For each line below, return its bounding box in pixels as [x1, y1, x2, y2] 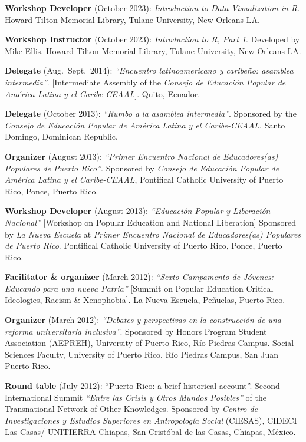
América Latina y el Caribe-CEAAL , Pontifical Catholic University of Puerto [5, 173, 284, 186]
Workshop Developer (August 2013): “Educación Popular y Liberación [5, 204, 271, 217]
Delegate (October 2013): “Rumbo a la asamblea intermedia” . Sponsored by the [5, 107, 297, 120]
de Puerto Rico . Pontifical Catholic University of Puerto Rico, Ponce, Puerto [5, 239, 282, 252]
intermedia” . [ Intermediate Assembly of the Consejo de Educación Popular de [5, 75, 286, 88]
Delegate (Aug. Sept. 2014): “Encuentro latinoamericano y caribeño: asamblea [5, 64, 294, 77]
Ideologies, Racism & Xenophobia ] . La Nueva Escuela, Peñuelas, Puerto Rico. [5, 293, 285, 306]
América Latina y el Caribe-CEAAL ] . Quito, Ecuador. [5, 87, 200, 100]
